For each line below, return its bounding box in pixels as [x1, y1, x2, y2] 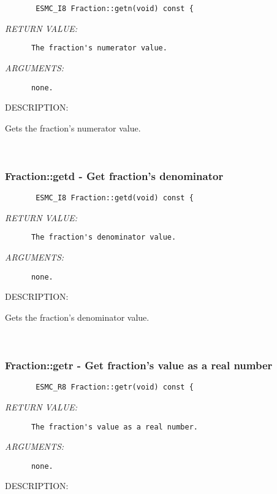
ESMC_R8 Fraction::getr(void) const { [36, 383, 194, 392]
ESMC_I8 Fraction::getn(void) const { [36, 4, 194, 13]
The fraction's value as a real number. [31, 422, 198, 431]
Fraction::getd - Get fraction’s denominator [5, 168, 224, 183]
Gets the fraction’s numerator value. [5, 121, 141, 134]
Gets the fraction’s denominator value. [5, 310, 150, 323]
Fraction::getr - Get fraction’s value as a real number [5, 358, 273, 373]
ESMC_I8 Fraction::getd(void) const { [36, 194, 194, 203]
